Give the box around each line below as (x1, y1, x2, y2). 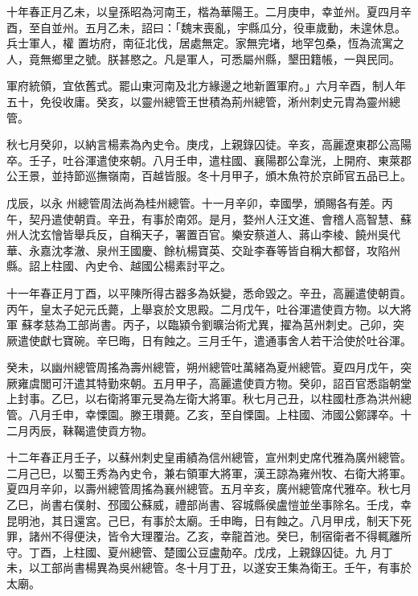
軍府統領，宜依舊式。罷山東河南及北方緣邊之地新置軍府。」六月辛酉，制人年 (6, 77, 406, 94)
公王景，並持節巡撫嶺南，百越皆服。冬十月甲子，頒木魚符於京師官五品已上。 (6, 167, 412, 184)
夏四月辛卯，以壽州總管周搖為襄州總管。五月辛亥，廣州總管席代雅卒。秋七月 (6, 480, 412, 497)
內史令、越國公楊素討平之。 (84, 257, 232, 274)
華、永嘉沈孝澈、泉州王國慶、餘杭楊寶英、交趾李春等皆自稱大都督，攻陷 (6, 241, 389, 258)
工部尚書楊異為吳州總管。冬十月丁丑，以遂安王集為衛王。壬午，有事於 (39, 559, 412, 576)
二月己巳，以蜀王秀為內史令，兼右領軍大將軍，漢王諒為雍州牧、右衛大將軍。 (6, 464, 412, 481)
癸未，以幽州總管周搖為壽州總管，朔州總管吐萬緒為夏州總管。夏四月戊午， (6, 359, 400, 376)
